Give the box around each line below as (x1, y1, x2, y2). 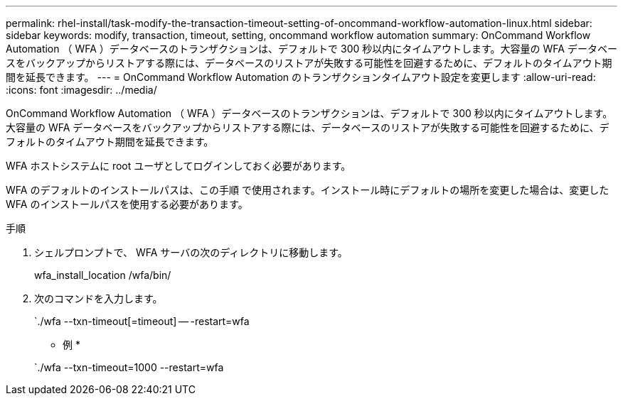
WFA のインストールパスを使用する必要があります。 (6, 198, 248, 210)
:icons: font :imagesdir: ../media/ (6, 84, 157, 96)
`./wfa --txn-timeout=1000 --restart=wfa (34, 361, 224, 373)
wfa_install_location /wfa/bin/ (34, 269, 171, 281)
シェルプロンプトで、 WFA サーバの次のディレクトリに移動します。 (34, 246, 348, 258)
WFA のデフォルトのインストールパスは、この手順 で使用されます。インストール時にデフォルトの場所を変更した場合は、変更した (6, 184, 609, 196)
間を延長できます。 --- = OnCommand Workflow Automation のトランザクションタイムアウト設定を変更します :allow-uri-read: (6, 71, 596, 83)
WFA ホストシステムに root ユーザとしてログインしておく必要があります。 (6, 160, 351, 172)
